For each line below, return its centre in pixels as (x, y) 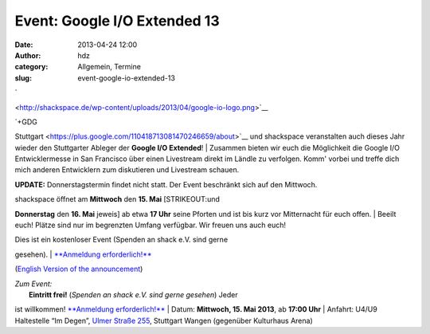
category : (31, 67)
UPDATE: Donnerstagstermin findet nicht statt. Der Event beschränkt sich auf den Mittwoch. (166, 184)
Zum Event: (33, 284)
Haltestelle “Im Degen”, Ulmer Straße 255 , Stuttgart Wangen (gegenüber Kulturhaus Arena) (164, 320)
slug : (23, 78)
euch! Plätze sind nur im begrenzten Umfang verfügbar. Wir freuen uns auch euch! (150, 225)
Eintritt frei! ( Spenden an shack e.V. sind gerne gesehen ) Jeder (133, 294)
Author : (28, 55)
